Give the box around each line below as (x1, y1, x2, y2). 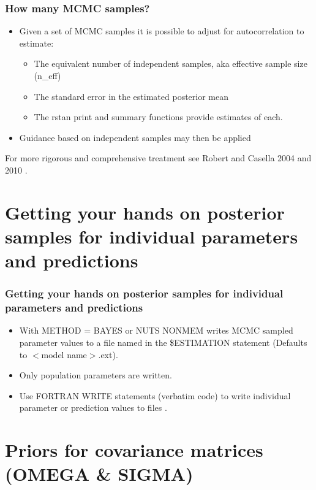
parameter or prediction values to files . (19, 401, 167, 414)
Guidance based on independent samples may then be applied (19, 131, 251, 144)
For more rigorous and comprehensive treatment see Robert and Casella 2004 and (5, 151, 312, 164)
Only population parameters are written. (19, 369, 172, 381)
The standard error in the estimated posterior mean (34, 90, 229, 102)
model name (41, 348, 87, 361)
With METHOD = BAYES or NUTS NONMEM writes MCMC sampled (19, 324, 293, 337)
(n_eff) (34, 69, 61, 82)
